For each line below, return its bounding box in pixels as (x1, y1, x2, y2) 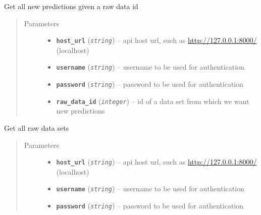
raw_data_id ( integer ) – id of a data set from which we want (56, 95, 249, 106)
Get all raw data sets (4, 123, 69, 133)
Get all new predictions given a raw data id (4, 1, 138, 11)
